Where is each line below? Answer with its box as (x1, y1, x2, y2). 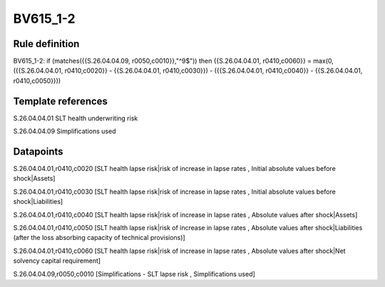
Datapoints (13, 145, 63, 157)
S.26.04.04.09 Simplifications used (13, 127, 116, 135)
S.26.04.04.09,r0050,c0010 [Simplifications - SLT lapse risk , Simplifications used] (13, 269, 256, 278)
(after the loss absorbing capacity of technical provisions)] (13, 234, 185, 242)
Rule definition (13, 38, 80, 50)
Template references (13, 95, 108, 107)
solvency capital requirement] (13, 256, 101, 265)
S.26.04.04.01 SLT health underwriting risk (13, 114, 138, 122)
